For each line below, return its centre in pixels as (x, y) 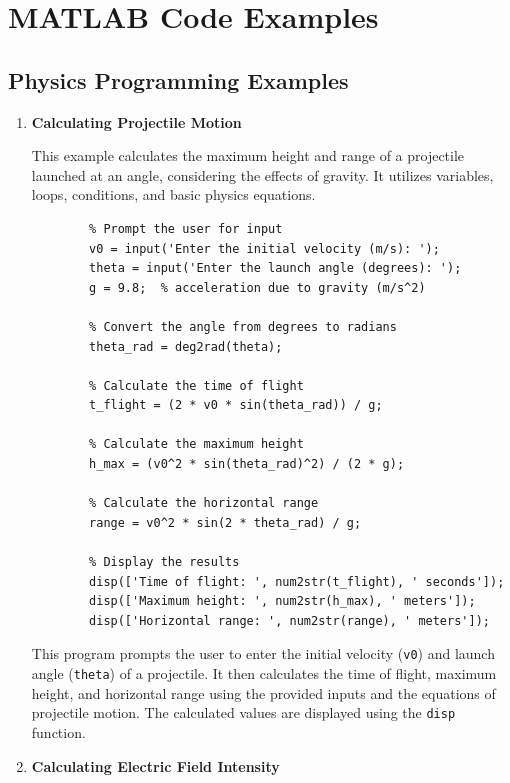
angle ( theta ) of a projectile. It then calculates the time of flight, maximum (264, 673)
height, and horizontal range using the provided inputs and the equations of (263, 692)
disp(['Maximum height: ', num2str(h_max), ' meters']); (282, 601)
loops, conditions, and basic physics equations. (173, 194)
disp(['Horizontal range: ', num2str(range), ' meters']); (289, 620)
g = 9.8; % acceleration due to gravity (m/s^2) (257, 287)
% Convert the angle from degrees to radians (243, 326)
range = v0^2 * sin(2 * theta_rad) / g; (225, 522)
